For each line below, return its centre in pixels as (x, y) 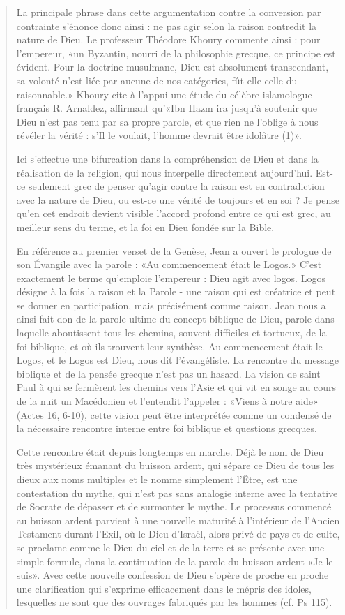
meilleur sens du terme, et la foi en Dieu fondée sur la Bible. (145, 227)
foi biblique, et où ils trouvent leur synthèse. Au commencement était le (169, 346)
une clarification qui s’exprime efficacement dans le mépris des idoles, (164, 588)
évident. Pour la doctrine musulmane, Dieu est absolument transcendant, (172, 67)
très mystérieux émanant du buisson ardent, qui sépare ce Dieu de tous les (175, 465)
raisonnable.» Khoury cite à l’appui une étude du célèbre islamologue (164, 94)
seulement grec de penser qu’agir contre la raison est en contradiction (176, 186)
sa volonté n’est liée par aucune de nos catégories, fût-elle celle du (157, 80)
